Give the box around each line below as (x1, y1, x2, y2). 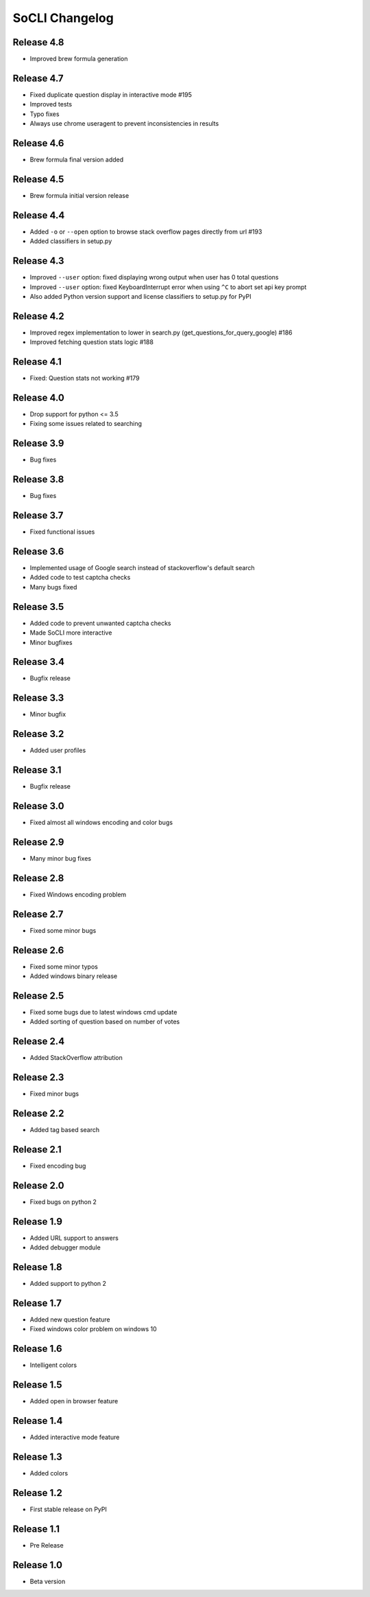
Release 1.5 (12, 1379, 62, 1391)
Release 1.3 (12, 1451, 63, 1462)
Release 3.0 (12, 800, 64, 812)
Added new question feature (29, 1315, 111, 1324)
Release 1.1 (12, 1523, 60, 1534)
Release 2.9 (12, 836, 64, 848)
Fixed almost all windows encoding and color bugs (29, 818, 173, 827)
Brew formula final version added (29, 155, 124, 164)
